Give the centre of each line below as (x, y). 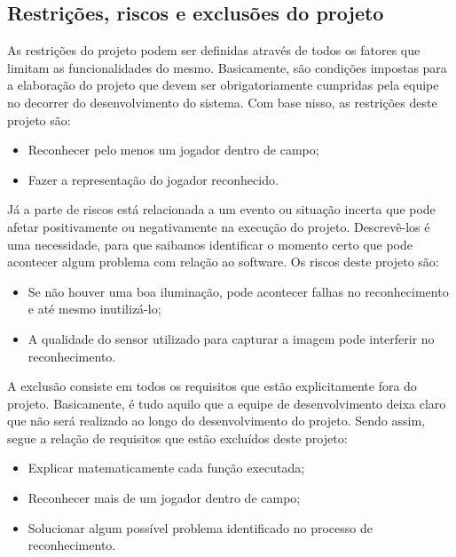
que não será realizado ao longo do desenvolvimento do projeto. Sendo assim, (216, 421)
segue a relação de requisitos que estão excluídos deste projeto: (177, 438)
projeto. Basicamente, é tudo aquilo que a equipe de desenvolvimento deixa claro (227, 403)
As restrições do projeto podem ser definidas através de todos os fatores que (214, 50)
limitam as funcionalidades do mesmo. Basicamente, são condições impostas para (227, 67)
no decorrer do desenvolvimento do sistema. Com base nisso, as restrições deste (222, 102)
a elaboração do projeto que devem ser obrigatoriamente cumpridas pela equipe (223, 85)
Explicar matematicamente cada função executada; (166, 468)
